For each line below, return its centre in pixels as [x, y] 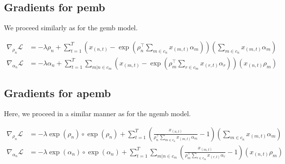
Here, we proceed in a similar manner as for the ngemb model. [98, 113]
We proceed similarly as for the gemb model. [71, 28]
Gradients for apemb [57, 93]
